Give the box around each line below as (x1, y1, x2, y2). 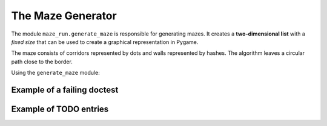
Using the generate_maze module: (11, 69, 100, 77)
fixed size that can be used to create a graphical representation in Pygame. (11, 38, 199, 45)
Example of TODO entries (11, 104, 109, 114)
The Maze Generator (11, 9, 117, 22)
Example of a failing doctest (11, 84, 119, 95)
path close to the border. (11, 58, 73, 65)
